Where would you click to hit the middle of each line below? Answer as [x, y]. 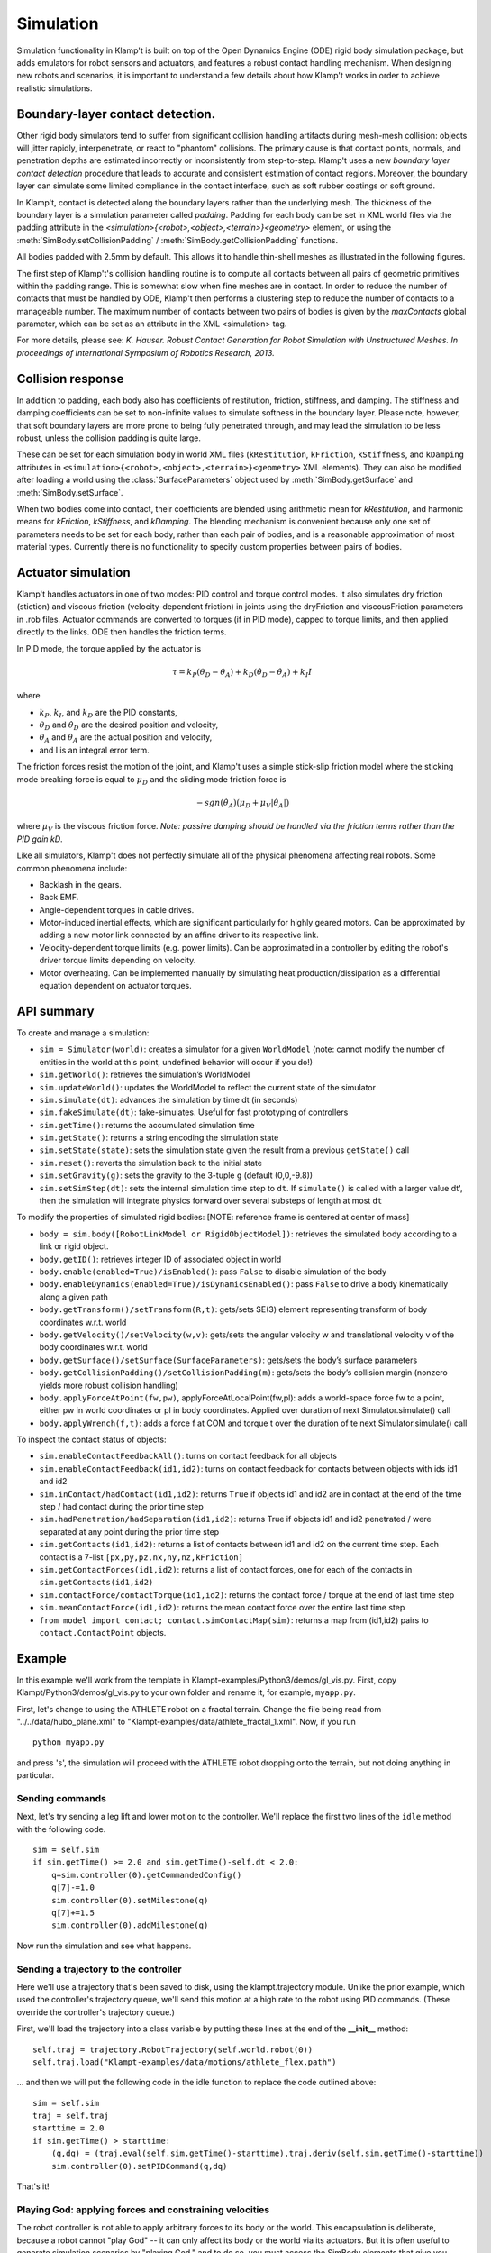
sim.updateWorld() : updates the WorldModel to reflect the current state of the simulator [208, 1087]
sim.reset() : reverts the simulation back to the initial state [151, 1163]
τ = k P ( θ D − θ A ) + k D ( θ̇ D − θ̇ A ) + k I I [242, 673]
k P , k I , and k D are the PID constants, [108, 713]
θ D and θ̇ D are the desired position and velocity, [129, 725]
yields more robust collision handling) [109, 1385]
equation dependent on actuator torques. [116, 986]
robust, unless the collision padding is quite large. [109, 438]
